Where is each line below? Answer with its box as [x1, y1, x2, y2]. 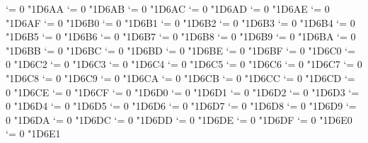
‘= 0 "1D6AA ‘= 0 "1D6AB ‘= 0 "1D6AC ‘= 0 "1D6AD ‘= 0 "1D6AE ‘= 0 [6, 1, 330, 16]
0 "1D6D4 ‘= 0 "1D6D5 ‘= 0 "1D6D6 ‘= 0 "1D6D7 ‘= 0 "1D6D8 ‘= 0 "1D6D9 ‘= [6, 98, 357, 113]
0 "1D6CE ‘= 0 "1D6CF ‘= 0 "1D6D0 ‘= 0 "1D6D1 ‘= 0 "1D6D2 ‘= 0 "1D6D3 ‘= [6, 84, 360, 99]
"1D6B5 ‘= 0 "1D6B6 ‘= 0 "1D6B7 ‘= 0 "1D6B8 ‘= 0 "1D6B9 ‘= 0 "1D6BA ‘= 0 [6, 29, 356, 44]
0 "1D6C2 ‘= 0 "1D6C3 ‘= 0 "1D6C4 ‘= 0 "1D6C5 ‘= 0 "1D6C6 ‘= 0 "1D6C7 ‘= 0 [6, 57, 362, 71]
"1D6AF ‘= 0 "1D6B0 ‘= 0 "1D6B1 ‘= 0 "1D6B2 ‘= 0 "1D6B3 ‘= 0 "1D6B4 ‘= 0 [6, 15, 355, 30]
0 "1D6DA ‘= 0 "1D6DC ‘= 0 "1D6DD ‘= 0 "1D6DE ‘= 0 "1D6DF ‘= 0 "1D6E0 [6, 112, 352, 127]
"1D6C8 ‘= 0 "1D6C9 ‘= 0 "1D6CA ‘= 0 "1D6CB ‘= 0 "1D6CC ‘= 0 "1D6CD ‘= [6, 70, 355, 85]
